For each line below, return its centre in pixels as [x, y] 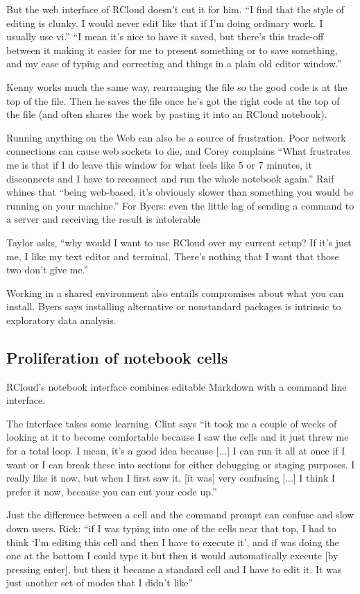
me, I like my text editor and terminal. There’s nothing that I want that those [173, 256]
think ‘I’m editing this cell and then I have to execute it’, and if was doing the [173, 542]
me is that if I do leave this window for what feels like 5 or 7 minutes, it [159, 164]
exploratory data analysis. [61, 320]
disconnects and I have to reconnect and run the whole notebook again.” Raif [170, 178]
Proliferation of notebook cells [117, 357]
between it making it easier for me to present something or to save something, [172, 50]
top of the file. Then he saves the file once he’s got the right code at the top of [173, 100]
